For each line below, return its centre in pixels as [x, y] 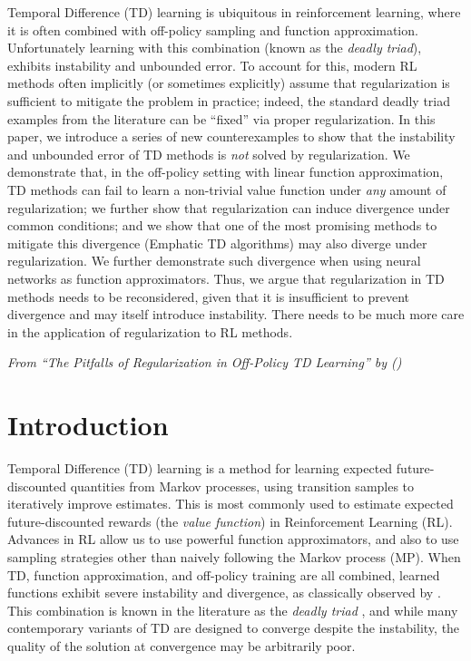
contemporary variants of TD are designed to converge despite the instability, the [234, 628]
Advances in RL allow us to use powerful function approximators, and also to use [233, 539]
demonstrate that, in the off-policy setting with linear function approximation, [226, 172]
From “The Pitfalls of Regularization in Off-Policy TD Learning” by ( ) [205, 362]
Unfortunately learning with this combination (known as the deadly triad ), [215, 48]
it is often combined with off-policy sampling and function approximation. [213, 29]
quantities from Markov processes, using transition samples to [242, 486]
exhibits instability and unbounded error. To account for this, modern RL [212, 65]
